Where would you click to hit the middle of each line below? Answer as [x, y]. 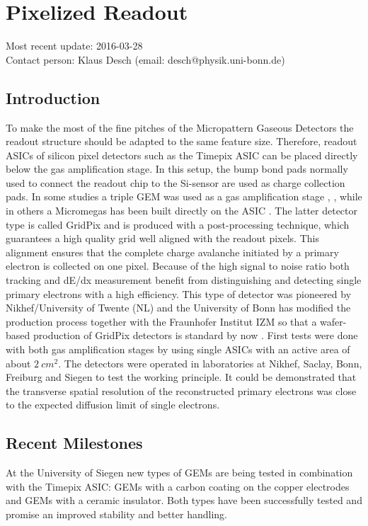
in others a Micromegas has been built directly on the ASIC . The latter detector [182, 211]
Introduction [53, 97]
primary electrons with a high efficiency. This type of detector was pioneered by [179, 293]
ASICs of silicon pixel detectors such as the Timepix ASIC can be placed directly [182, 155]
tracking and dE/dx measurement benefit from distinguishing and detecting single [184, 280]
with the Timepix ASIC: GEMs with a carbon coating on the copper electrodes [178, 486]
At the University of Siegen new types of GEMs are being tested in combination [179, 473]
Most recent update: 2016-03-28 [74, 46]
